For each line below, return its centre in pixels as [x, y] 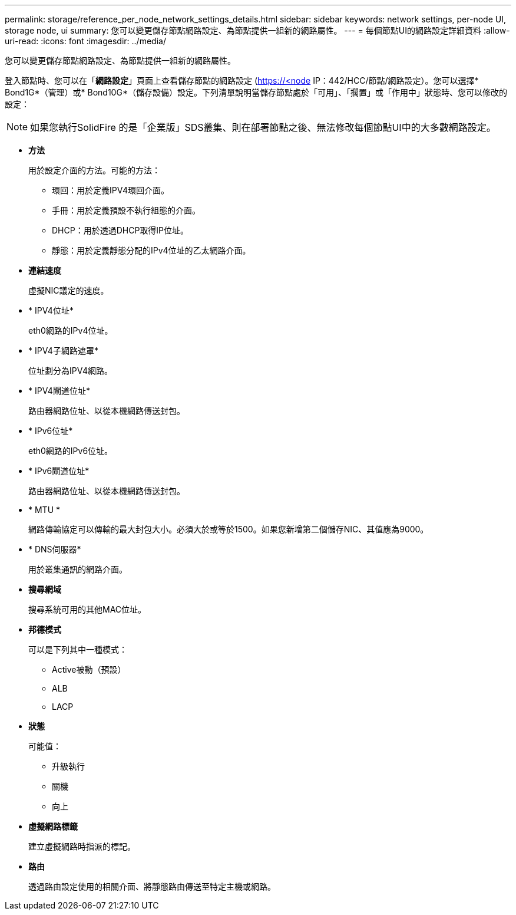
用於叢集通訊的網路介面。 [78, 569]
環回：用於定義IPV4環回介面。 [110, 190]
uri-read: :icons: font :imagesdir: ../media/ [85, 41]
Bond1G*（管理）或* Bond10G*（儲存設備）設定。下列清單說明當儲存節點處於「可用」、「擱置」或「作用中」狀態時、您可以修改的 [256, 92]
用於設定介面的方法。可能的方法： [94, 170]
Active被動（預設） [89, 669]
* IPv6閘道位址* [59, 471]
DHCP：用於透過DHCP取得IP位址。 [120, 230]
